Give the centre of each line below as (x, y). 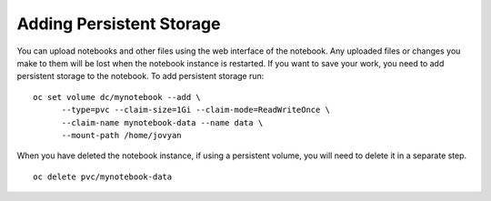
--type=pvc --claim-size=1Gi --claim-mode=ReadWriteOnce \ (196, 110)
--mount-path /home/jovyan (121, 135)
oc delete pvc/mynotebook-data (103, 176)
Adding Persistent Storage (119, 24)
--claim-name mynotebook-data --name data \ (162, 122)
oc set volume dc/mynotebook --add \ (117, 97)
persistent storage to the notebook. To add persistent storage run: (140, 76)
